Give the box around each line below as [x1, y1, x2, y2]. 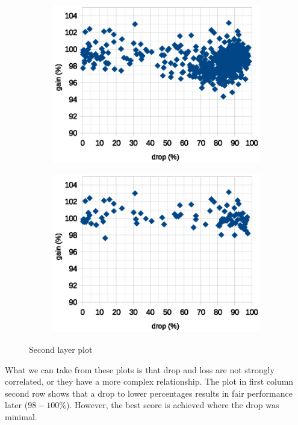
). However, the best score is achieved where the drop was [66, 399, 279, 411]
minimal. [5, 410, 37, 423]
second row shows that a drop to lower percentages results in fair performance [5, 386, 293, 399]
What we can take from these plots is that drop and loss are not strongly [5, 363, 275, 376]
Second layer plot [29, 343, 93, 355]
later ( [5, 399, 28, 411]
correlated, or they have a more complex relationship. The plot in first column [5, 375, 294, 388]
